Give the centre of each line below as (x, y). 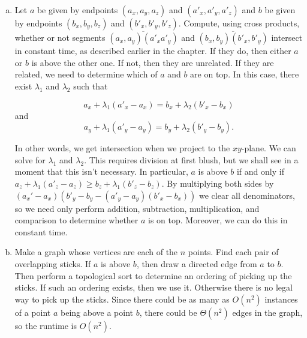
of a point (33, 312)
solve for (30, 159)
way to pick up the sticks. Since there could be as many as (122, 299)
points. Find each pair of (233, 252)
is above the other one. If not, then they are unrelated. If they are (153, 62)
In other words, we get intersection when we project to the (122, 148)
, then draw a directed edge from (197, 263)
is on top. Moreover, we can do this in (218, 220)
